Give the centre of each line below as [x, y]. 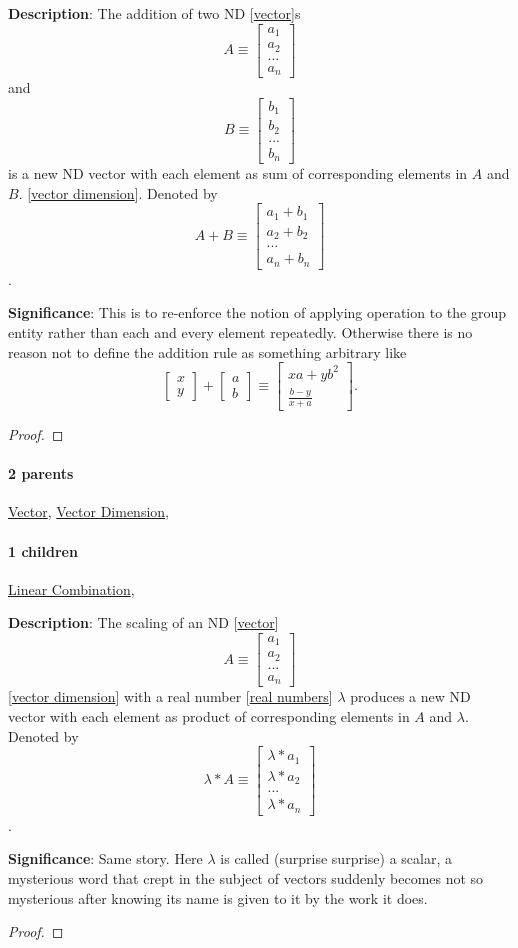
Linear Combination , [71, 588]
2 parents [41, 473]
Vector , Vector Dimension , [88, 511]
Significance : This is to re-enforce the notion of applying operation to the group [257, 312]
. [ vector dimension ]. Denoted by [118, 192]
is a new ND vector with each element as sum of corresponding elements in [238, 173]
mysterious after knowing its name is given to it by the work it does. [218, 897]
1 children [43, 550]
